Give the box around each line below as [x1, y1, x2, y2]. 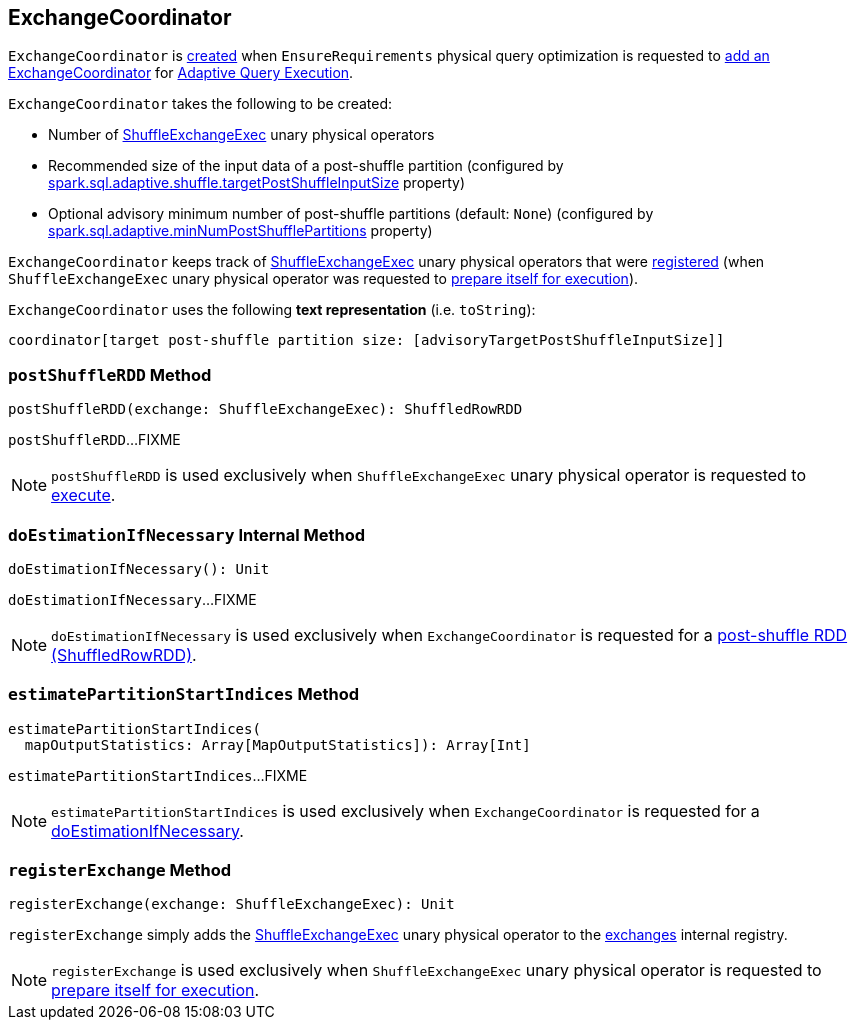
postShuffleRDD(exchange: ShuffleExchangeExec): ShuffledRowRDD [8, 401, 523, 418]
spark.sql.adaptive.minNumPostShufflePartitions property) [48, 222, 433, 240]
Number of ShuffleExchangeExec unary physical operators [48, 126, 435, 144]
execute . [51, 485, 116, 506]
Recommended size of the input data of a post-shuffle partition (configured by [48, 157, 564, 175]
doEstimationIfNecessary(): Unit [8, 560, 270, 577]
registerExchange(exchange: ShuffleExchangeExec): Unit [8, 896, 455, 913]
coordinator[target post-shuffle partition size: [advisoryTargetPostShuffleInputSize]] [8, 332, 725, 349]
